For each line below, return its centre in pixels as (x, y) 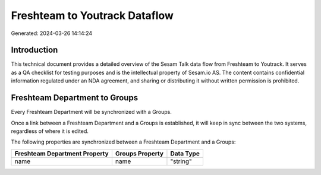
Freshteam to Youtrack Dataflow (92, 15)
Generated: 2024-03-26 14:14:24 (52, 33)
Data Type (185, 153)
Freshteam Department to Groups (75, 98)
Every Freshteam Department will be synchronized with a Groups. (92, 112)
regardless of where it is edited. (50, 131)
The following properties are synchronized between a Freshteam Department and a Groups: (123, 142)
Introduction (34, 50)
